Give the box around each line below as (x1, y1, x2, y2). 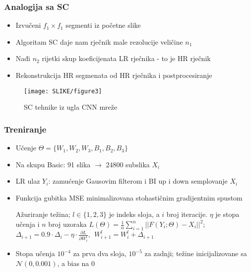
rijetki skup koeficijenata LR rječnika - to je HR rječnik (42, 53, 211, 64)
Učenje (15, 142, 37, 153)
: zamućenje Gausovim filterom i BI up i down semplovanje (48, 176, 228, 186)
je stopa (215, 209, 240, 219)
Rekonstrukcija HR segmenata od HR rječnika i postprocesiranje (15, 70, 212, 80)
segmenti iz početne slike (65, 20, 141, 30)
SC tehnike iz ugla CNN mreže (24, 102, 118, 112)
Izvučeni (15, 20, 41, 30)
